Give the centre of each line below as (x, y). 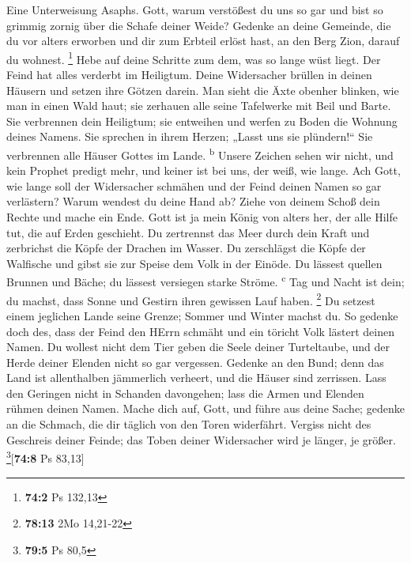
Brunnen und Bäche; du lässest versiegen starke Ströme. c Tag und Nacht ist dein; (205, 281)
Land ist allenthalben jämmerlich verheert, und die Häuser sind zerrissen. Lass (196, 378)
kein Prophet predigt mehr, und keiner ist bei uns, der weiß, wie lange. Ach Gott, (204, 170)
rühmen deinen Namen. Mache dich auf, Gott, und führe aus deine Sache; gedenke (205, 408)
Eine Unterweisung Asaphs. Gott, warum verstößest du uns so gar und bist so (195, 9)
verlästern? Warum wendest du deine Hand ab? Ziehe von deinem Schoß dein (193, 201)
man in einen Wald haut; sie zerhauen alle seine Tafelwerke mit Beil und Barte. (199, 106)
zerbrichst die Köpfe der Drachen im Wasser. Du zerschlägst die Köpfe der (186, 248)
